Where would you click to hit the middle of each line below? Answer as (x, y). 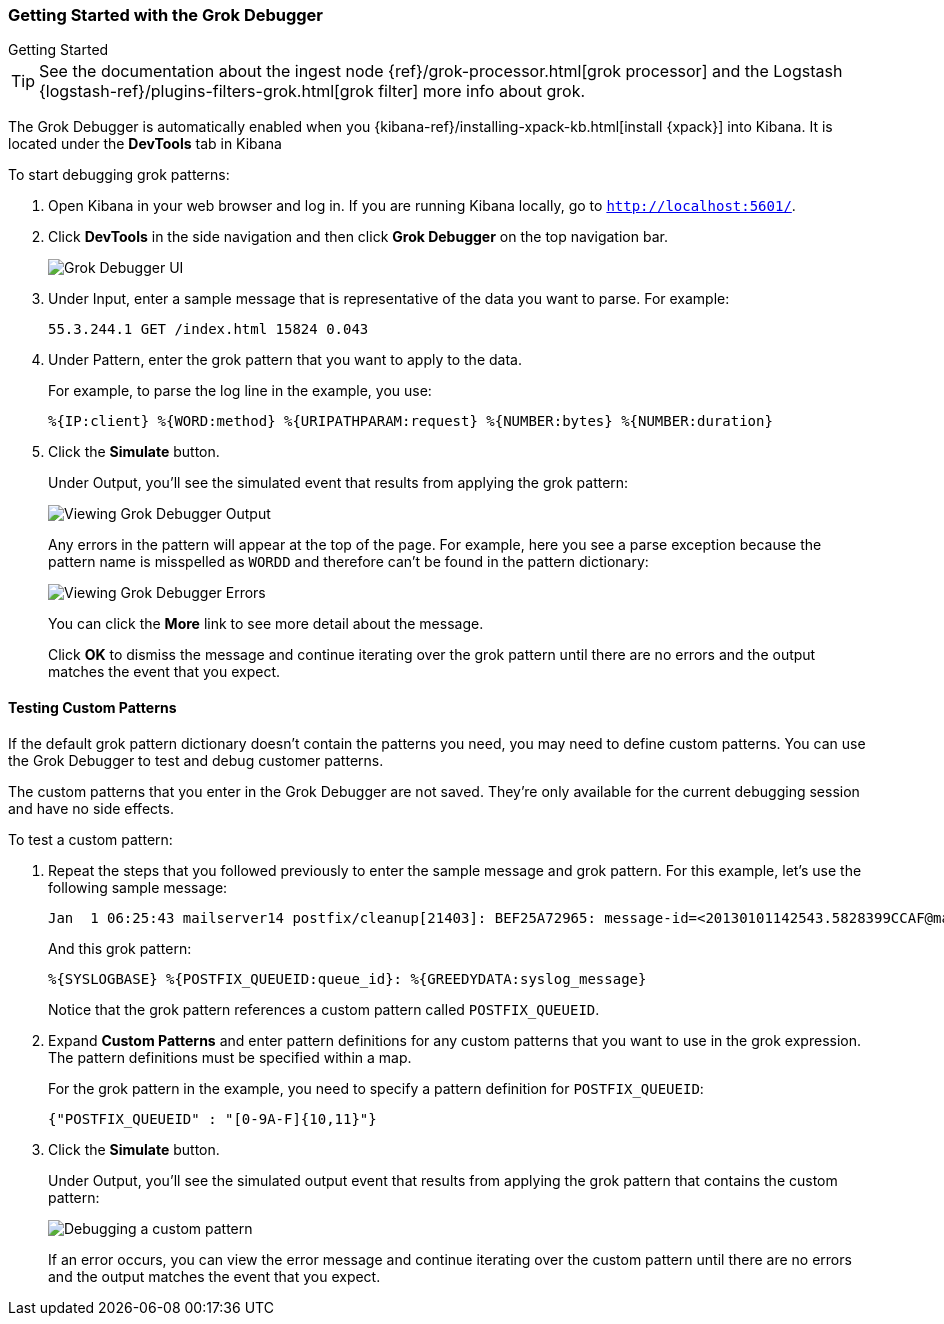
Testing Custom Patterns (92, 707)
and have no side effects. (91, 808)
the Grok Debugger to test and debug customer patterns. (196, 760)
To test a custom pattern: (90, 839)
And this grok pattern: (120, 948)
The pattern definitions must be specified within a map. (230, 1057)
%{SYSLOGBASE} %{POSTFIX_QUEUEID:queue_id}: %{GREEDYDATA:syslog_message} (347, 978)
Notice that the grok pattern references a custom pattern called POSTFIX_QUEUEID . (324, 1009)
